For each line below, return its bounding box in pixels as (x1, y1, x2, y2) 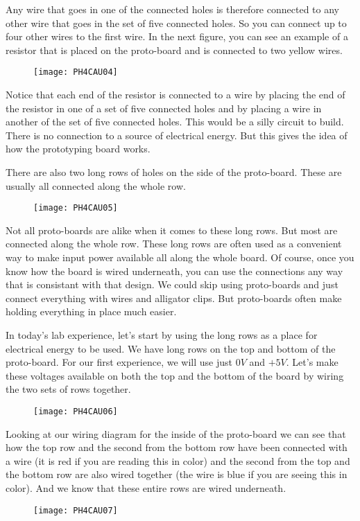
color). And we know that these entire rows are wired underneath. (6, 481, 286, 495)
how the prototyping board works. (6, 141, 151, 156)
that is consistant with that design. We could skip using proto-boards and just (6, 277, 338, 292)
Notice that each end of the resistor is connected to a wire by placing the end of (6, 87, 345, 102)
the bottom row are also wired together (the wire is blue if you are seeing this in (6, 467, 348, 482)
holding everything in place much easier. (6, 304, 177, 319)
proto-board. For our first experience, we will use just (6, 355, 232, 369)
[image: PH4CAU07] (33, 505, 118, 515)
